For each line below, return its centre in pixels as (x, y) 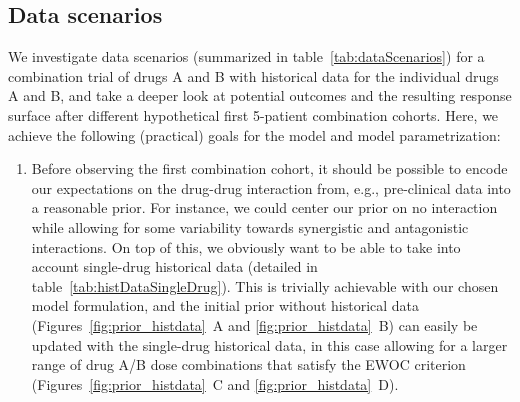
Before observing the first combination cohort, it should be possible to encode (269, 168)
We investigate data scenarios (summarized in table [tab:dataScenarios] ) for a (246, 56)
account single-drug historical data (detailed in (174, 266)
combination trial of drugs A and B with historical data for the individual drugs (253, 75)
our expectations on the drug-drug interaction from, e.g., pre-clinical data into (271, 187)
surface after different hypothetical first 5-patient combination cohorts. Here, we (253, 114)
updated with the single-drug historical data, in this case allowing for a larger (269, 344)
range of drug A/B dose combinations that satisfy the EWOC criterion (248, 364)
